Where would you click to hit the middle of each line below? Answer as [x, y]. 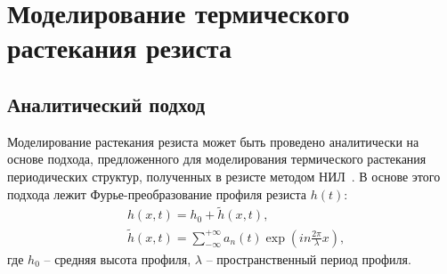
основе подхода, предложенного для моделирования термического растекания [217, 159]
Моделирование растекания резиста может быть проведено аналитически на [213, 141]
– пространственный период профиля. [309, 258]
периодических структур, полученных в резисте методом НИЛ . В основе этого [224, 176]
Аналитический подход [106, 104]
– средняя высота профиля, [118, 258]
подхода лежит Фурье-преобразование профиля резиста [157, 193]
